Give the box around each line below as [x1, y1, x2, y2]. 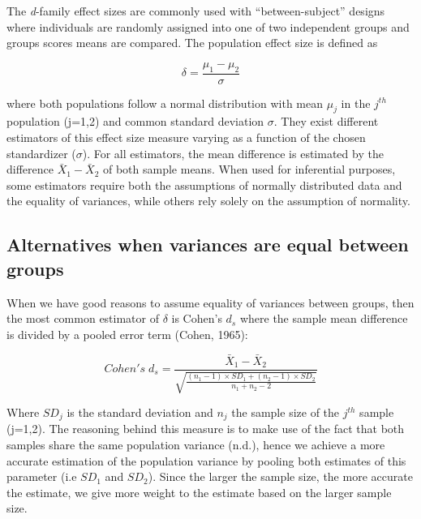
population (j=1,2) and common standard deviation [6, 113, 264, 130]
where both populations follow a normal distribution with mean [6, 94, 323, 111]
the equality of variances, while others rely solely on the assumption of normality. [6, 192, 410, 209]
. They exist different [273, 113, 379, 130]
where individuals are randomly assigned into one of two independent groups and [6, 18, 410, 35]
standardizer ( [6, 144, 76, 161]
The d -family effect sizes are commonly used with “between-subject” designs [6, 2, 385, 19]
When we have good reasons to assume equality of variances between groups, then [6, 294, 415, 311]
